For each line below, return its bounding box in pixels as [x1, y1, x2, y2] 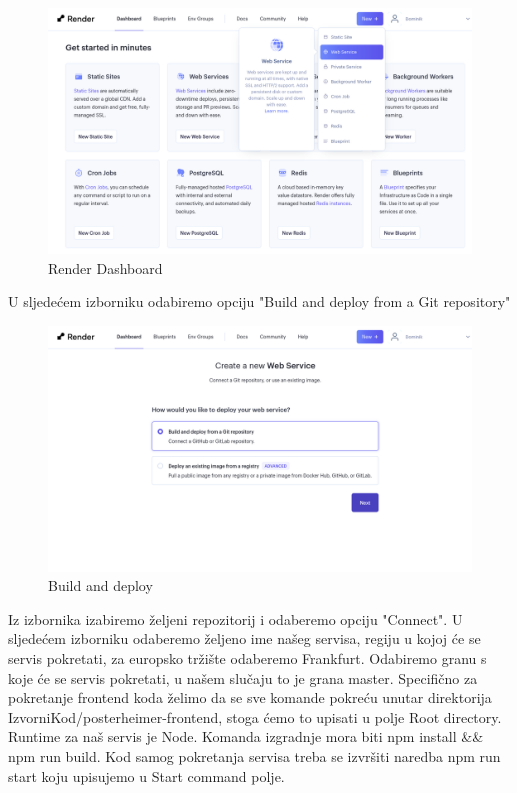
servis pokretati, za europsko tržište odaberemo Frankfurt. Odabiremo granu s [8, 648, 487, 669]
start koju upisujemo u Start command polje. [8, 765, 285, 786]
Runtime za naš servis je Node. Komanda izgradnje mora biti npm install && [8, 726, 484, 747]
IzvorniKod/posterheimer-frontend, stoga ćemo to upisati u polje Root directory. [8, 706, 502, 727]
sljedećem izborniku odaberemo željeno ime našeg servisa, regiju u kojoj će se [8, 628, 481, 649]
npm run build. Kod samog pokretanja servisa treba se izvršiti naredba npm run [8, 746, 501, 767]
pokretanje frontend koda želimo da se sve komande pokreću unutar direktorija [8, 687, 492, 708]
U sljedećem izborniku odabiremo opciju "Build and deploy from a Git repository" [8, 291, 511, 312]
